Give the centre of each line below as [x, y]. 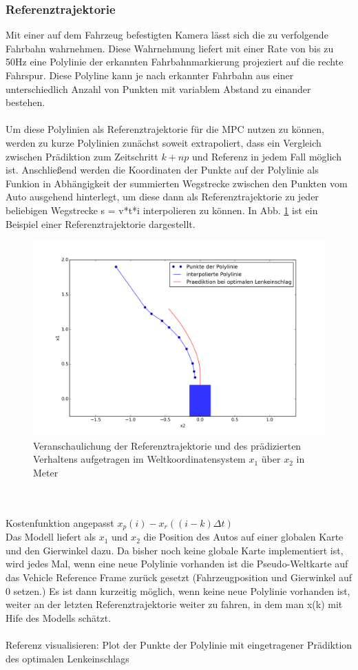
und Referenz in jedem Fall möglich [266, 156]
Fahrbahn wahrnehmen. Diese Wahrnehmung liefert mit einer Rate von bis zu [170, 48]
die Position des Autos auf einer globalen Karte [243, 537]
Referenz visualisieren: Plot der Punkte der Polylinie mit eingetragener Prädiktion [179, 644]
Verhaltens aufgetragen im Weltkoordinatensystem [139, 459]
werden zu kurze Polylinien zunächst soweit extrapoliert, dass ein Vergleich [164, 142]
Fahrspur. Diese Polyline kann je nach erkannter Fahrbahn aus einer [150, 75]
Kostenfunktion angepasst [60, 522]
